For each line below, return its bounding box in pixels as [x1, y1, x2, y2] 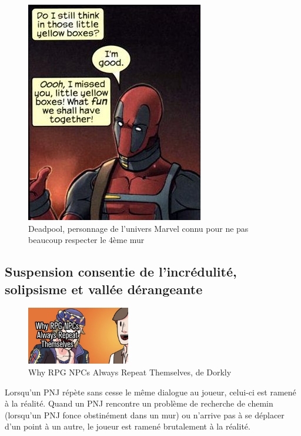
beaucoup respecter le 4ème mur [28, 234, 145, 246]
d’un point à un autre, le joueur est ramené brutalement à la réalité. [5, 420, 250, 432]
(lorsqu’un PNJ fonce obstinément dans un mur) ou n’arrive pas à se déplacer [5, 408, 285, 421]
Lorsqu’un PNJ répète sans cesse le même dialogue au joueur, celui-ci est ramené [5, 385, 296, 398]
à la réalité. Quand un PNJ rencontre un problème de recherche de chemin [5, 397, 273, 410]
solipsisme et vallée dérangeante [5, 279, 203, 298]
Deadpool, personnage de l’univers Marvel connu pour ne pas [28, 222, 249, 234]
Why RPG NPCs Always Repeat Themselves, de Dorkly [28, 365, 232, 378]
